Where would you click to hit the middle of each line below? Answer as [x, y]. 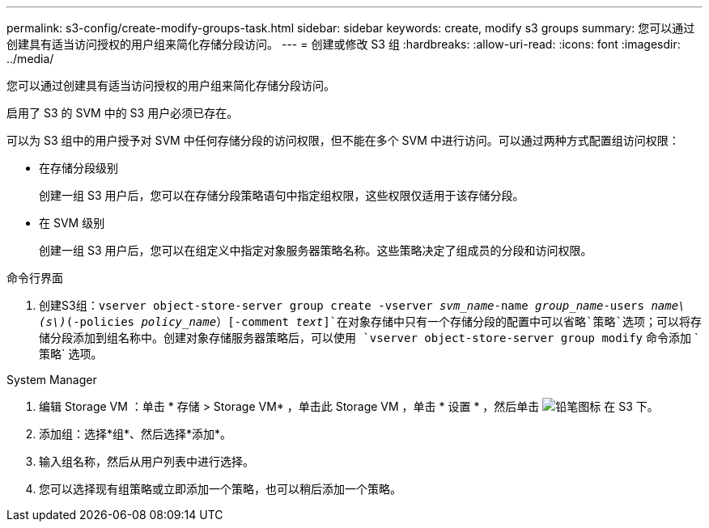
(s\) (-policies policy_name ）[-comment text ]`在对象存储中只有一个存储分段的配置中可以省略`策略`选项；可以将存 [370, 322]
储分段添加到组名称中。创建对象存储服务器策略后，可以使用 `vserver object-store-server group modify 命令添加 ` [369, 338]
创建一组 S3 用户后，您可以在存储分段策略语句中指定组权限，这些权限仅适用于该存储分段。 [282, 195]
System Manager [52, 380]
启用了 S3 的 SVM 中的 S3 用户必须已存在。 [123, 113]
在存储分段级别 [79, 168]
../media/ [30, 59]
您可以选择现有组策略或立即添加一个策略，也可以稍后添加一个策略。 [220, 489]
